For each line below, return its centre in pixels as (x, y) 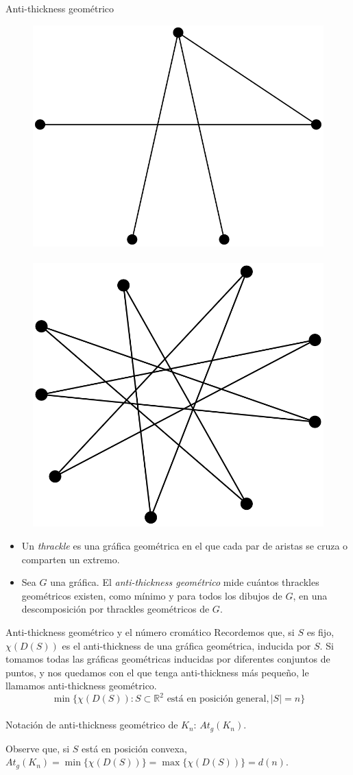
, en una (310, 595)
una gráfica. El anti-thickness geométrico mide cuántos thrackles (185, 582)
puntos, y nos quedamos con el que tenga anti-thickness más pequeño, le (157, 672)
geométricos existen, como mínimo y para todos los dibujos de (152, 595)
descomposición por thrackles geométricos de (115, 609)
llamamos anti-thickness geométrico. (81, 686)
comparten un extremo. (71, 559)
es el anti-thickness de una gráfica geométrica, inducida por (186, 645)
